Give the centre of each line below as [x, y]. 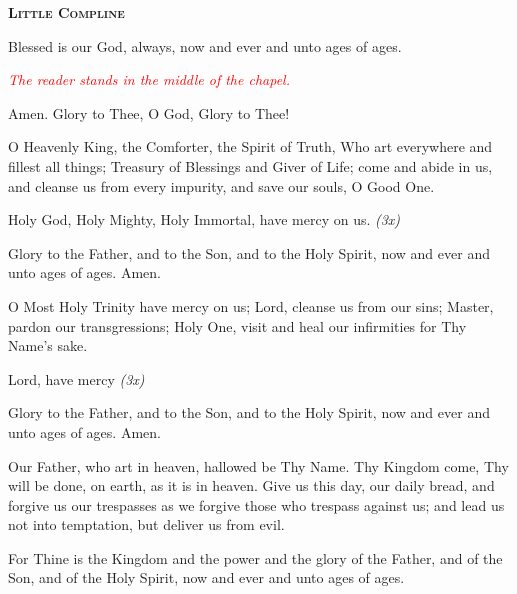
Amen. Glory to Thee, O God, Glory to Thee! [149, 112]
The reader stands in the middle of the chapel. [149, 79]
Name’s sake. [48, 345]
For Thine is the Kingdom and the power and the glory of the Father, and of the [255, 557]
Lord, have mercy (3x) [76, 378]
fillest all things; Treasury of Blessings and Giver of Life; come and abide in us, [250, 165]
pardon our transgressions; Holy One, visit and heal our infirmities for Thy [237, 325]
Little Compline [66, 12]
